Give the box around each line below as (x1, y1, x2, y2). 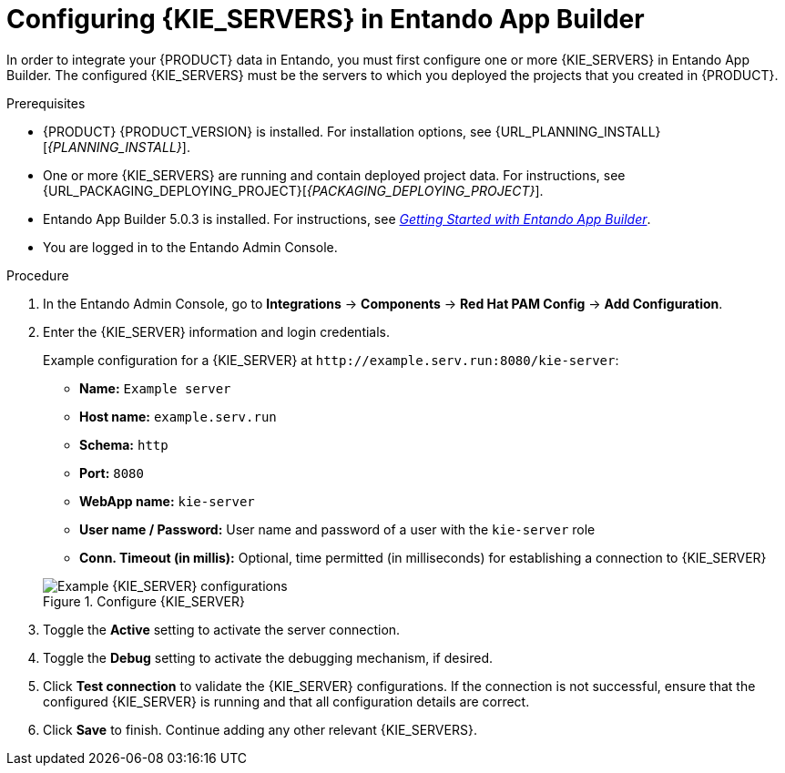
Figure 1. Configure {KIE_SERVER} (43, 593, 245, 609)
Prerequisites (6, 95, 86, 111)
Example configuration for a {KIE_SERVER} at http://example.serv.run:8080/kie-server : (43, 351, 619, 368)
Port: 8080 (79, 464, 144, 481)
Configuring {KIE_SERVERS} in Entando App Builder (6, 4, 645, 35)
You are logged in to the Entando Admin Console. (43, 239, 338, 255)
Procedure (6, 267, 69, 283)
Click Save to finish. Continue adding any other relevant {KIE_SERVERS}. (43, 721, 477, 737)
